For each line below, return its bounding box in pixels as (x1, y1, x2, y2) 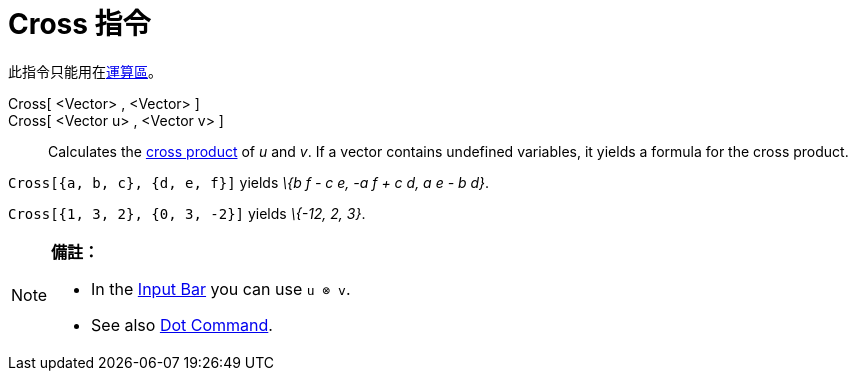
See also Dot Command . (91, 314, 273, 335)
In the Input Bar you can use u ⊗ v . (91, 278, 351, 299)
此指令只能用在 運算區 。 (8, 62, 162, 80)
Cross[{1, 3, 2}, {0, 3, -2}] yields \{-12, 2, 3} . (8, 204, 366, 222)
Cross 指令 (8, 7, 151, 41)
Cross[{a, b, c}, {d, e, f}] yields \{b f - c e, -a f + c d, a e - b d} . (8, 173, 490, 191)
